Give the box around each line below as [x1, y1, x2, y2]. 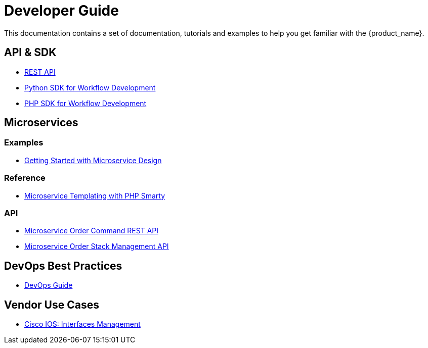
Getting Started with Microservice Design [24, 156, 162, 165]
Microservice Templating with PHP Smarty [24, 191, 165, 200]
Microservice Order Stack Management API [24, 242, 169, 251]
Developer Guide [4, 2, 119, 19]
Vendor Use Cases [4, 298, 99, 311]
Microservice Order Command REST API [24, 226, 159, 235]
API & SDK [4, 46, 57, 59]
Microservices [4, 116, 78, 129]
